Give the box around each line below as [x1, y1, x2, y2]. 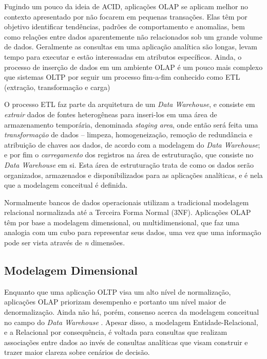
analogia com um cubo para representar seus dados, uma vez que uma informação [4, 227, 261, 238]
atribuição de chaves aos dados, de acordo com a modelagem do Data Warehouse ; [4, 139, 260, 150]
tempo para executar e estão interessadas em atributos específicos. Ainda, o [4, 51, 242, 62]
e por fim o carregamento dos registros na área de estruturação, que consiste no [4, 149, 254, 160]
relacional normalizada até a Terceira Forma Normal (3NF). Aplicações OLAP [4, 207, 251, 218]
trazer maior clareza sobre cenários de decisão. [4, 347, 150, 357]
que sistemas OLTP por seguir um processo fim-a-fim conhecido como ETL [4, 71, 240, 82]
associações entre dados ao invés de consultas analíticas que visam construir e [4, 336, 248, 347]
